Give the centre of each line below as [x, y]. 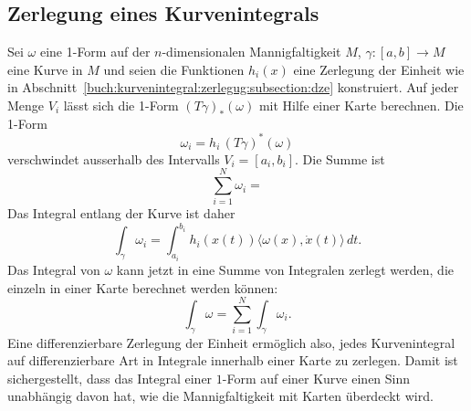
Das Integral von [54, 269]
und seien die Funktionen [174, 69]
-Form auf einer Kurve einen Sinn [316, 378]
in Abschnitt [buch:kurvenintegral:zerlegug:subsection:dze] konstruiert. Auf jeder [233, 87]
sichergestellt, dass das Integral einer [110, 378]
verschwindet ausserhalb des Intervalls [114, 158]
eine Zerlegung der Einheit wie [379, 69]
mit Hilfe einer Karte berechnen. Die [361, 105]
